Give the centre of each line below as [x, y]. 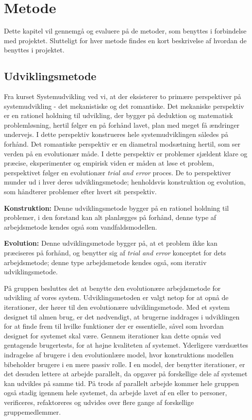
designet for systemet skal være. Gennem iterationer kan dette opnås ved [113, 335]
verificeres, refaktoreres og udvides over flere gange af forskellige [99, 402]
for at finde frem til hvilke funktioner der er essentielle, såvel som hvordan [114, 326]
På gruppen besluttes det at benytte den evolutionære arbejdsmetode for [112, 288]
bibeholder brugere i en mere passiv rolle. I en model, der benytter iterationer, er [125, 364]
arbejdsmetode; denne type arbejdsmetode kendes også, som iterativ [105, 262]
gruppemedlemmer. [33, 412]
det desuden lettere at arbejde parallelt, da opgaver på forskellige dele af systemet [126, 374]
